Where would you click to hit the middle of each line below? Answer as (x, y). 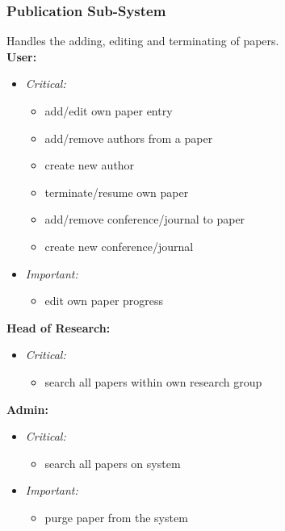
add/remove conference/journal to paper (145, 219)
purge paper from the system (116, 517)
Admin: (27, 409)
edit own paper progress (104, 301)
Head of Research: (59, 327)
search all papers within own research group (153, 381)
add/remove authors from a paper (129, 138)
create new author (90, 165)
